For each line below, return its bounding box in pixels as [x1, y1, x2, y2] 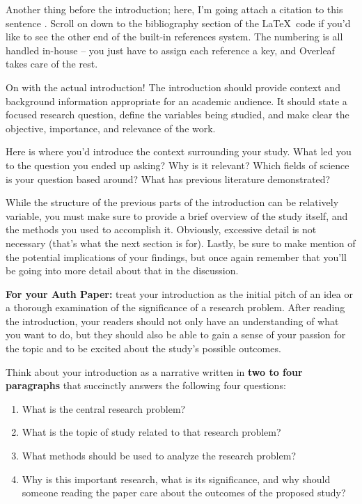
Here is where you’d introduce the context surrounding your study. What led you [6, 144, 352, 159]
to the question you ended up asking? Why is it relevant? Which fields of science [6, 157, 349, 172]
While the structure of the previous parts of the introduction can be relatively [6, 195, 339, 210]
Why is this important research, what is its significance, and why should [22, 471, 331, 486]
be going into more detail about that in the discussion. [6, 263, 239, 278]
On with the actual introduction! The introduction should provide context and [6, 79, 340, 94]
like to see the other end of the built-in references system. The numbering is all [6, 29, 343, 44]
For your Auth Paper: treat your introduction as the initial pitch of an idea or [6, 286, 353, 301]
